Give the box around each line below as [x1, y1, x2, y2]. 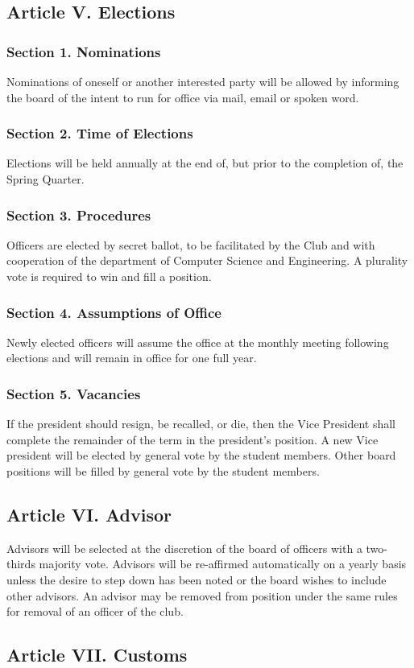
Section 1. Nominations [6, 41, 161, 61]
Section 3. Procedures [6, 204, 151, 225]
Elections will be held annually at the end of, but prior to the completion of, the [6, 155, 404, 171]
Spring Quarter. [6, 171, 85, 187]
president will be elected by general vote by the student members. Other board [6, 447, 396, 464]
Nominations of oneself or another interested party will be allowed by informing [6, 73, 400, 89]
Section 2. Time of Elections [6, 123, 193, 143]
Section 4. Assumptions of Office [6, 302, 221, 322]
